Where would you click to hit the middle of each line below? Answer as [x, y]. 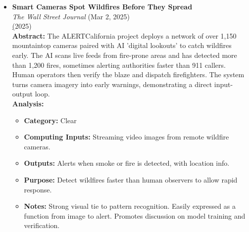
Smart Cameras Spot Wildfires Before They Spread [102, 6]
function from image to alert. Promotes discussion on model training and [135, 215]
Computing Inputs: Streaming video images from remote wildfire [126, 137]
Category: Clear [50, 120]
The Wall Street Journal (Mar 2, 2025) [71, 16]
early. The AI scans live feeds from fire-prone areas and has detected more [124, 55]
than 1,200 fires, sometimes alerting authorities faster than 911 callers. [119, 65]
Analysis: [28, 103]
